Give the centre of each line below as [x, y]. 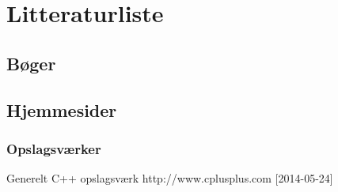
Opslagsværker [54, 148]
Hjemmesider [62, 109]
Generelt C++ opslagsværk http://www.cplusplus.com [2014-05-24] [170, 178]
